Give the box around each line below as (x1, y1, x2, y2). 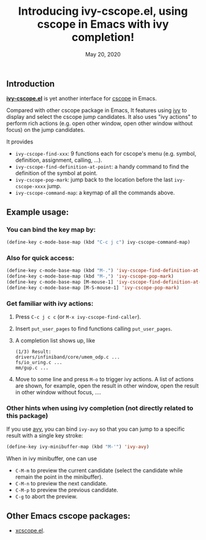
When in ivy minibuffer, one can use (6, 455, 97, 462)
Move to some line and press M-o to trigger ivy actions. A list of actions (15, 376, 194, 383)
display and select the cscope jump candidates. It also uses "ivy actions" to (6, 113, 197, 121)
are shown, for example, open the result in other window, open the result (15, 382, 199, 390)
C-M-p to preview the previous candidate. (15, 486, 118, 494)
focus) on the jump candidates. (6, 126, 85, 134)
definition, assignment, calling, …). (15, 156, 102, 164)
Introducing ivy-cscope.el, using (18, 4, 188, 18)
